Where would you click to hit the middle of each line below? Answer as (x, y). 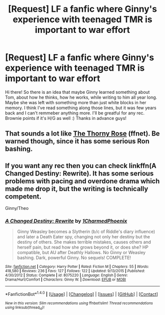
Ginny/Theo (17, 208)
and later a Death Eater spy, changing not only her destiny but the (83, 237)
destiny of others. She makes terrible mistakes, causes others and (84, 242)
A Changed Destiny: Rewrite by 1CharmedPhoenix (66, 221)
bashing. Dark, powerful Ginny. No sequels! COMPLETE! (74, 258)
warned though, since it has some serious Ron (77, 141)
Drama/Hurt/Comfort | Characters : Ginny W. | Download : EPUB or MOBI (66, 280)
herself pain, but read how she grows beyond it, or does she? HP (83, 247)
